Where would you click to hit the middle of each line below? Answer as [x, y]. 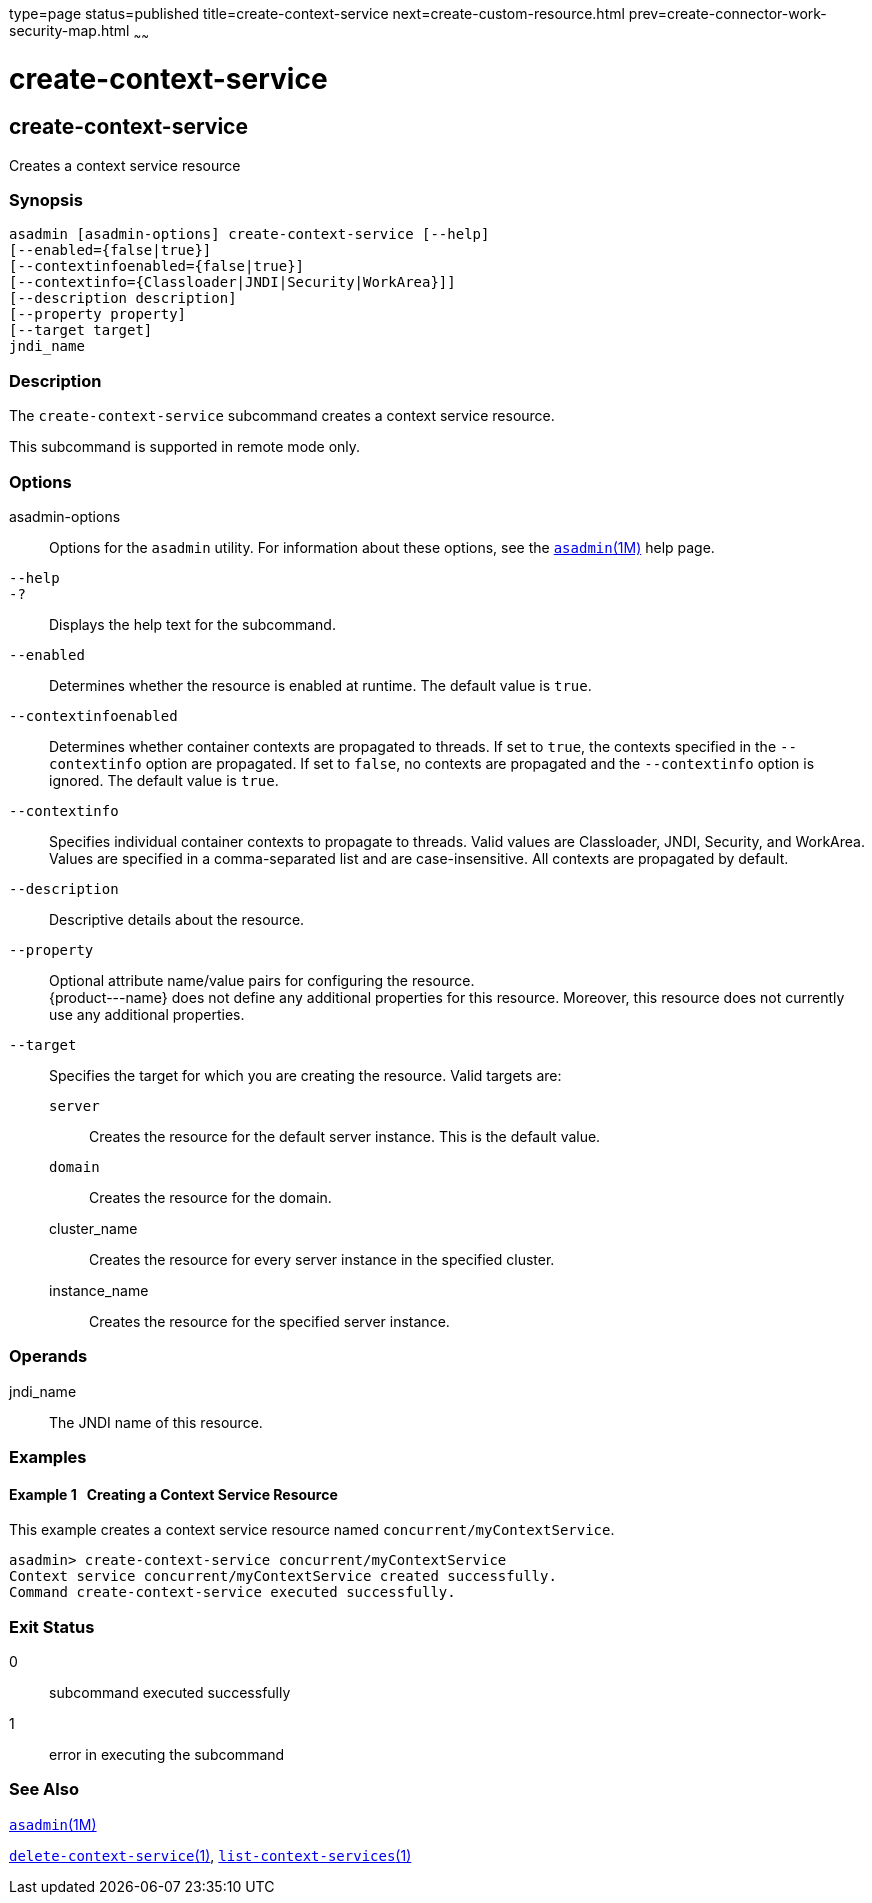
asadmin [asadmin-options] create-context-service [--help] [249, 234]
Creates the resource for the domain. [210, 1197]
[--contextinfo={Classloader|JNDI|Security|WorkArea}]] [232, 282]
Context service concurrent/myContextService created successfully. [283, 1576]
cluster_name [93, 1228]
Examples [48, 1457]
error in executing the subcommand [167, 1755]
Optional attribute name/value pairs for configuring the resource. [262, 980]
